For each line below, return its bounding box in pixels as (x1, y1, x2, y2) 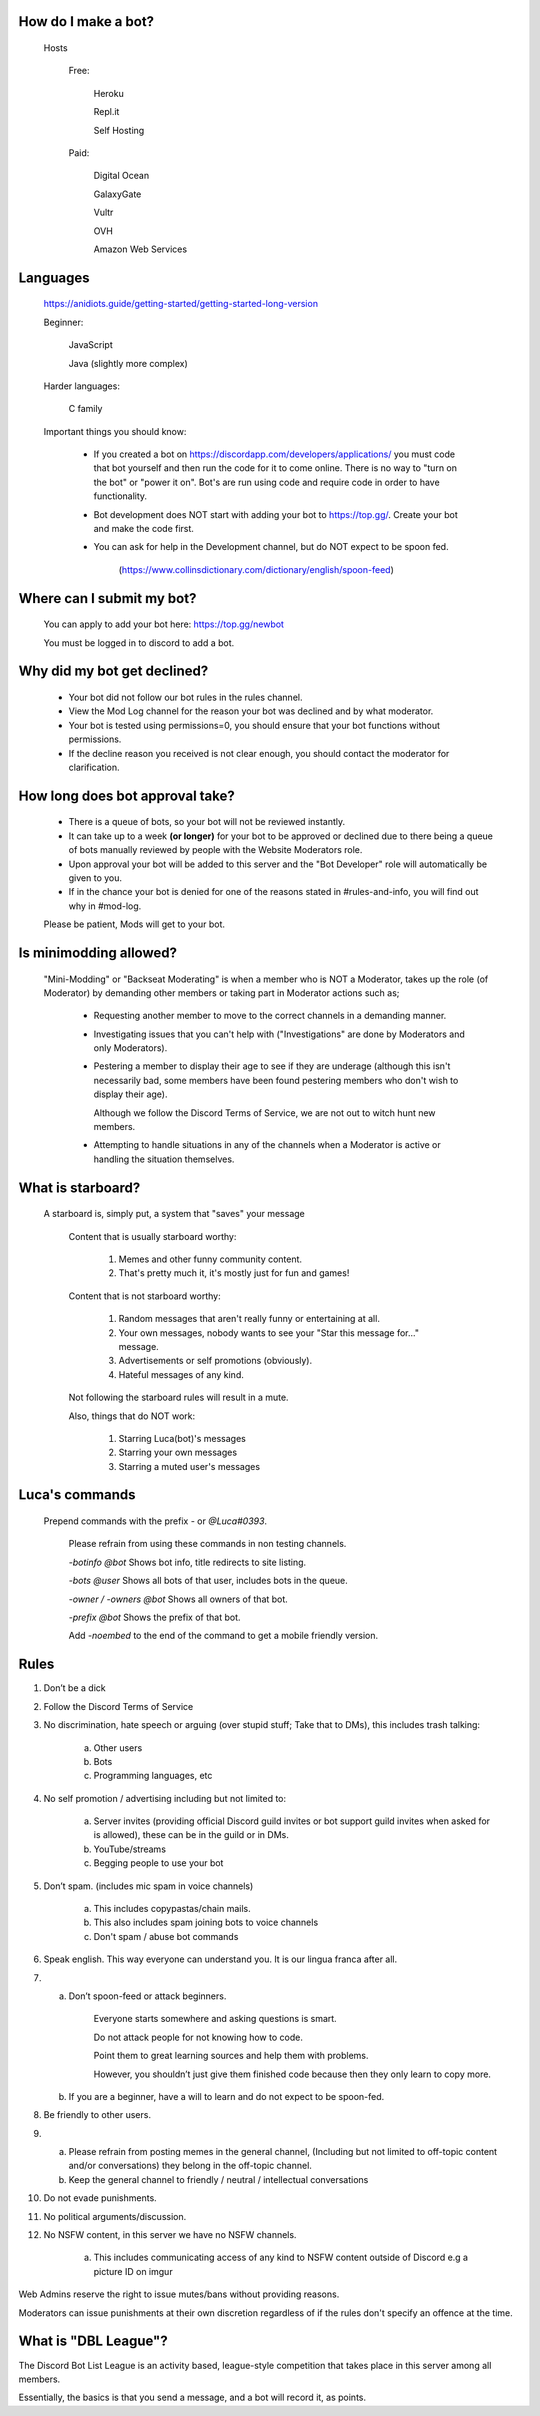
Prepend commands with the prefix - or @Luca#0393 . (43, 1515, 268, 1527)
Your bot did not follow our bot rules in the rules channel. (68, 691, 303, 703)
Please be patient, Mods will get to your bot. (43, 918, 225, 930)
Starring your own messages (118, 1446, 238, 1459)
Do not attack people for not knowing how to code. (93, 2031, 304, 2043)
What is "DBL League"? (18, 2333, 169, 2350)
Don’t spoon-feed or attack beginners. (68, 1990, 227, 2002)
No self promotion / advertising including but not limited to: (43, 1792, 287, 1804)
